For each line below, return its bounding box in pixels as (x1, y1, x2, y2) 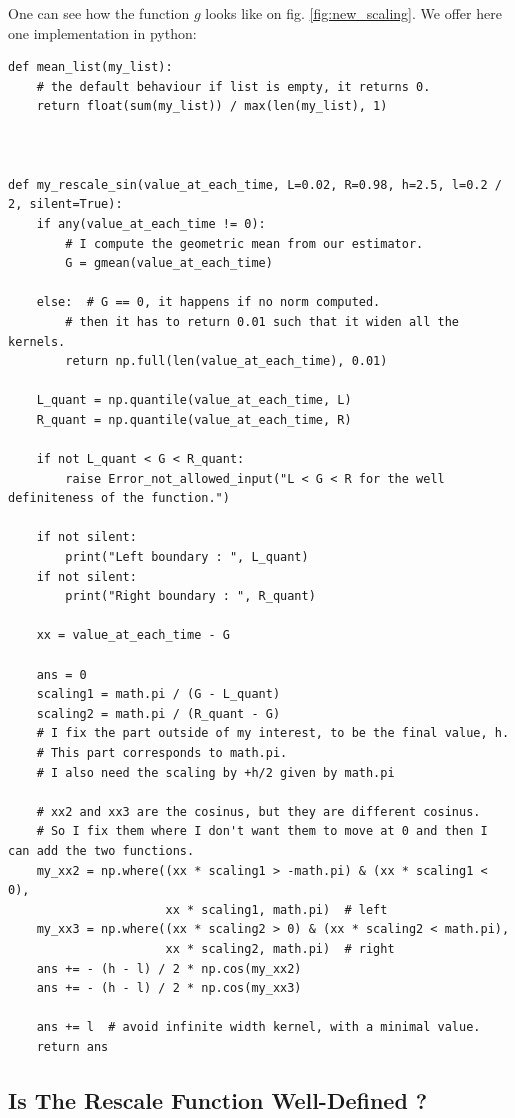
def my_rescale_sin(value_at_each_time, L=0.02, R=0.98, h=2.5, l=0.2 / (8, 177, 502, 192)
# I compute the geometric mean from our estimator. (65, 236, 424, 251)
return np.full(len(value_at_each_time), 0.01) (65, 354, 388, 369)
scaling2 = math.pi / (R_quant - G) (36, 706, 281, 721)
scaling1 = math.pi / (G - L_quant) (36, 687, 281, 702)
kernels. (8, 334, 66, 349)
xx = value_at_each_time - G (36, 628, 230, 643)
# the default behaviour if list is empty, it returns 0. (36, 79, 431, 94)
